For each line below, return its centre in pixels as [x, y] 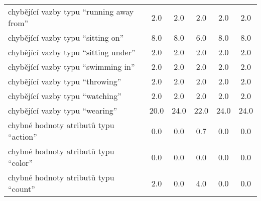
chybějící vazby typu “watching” [65, 96]
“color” [20, 163]
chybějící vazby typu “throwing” [65, 81]
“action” [23, 136]
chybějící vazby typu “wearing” [63, 110]
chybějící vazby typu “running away [71, 11]
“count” [22, 189]
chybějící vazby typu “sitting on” [66, 37]
